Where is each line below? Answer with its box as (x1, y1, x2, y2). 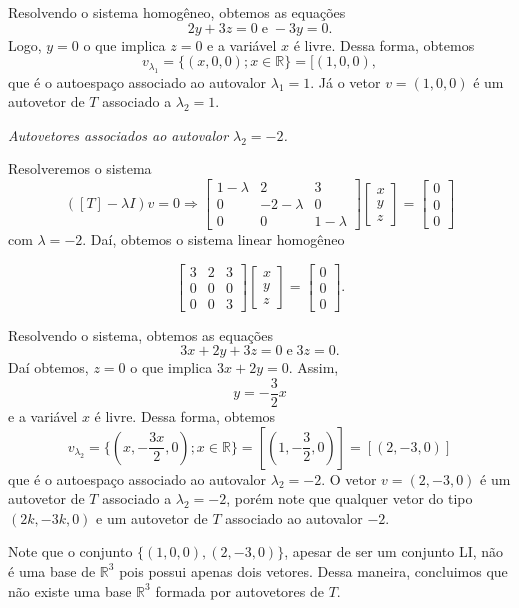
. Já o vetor (310, 71, 381, 92)
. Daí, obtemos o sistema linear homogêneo (82, 229, 345, 250)
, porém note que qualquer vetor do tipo (226, 488, 473, 509)
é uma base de (8, 560, 96, 581)
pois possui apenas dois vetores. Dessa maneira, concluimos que (119, 560, 508, 581)
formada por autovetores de (155, 580, 324, 601)
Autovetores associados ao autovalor (8, 124, 229, 145)
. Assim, (288, 357, 339, 378)
